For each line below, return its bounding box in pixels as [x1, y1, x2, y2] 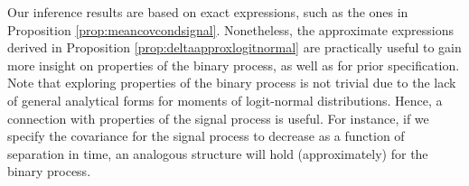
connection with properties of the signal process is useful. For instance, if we [7, 108, 429, 127]
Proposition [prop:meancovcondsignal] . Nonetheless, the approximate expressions [7, 20, 455, 39]
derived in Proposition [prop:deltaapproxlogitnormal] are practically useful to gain [7, 38, 462, 57]
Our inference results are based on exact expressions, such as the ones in [7, 3, 408, 21]
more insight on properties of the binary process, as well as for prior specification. [7, 55, 460, 74]
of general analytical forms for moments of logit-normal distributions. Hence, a [7, 90, 443, 109]
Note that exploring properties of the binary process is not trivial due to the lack [7, 73, 456, 92]
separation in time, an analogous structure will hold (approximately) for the [7, 144, 428, 163]
